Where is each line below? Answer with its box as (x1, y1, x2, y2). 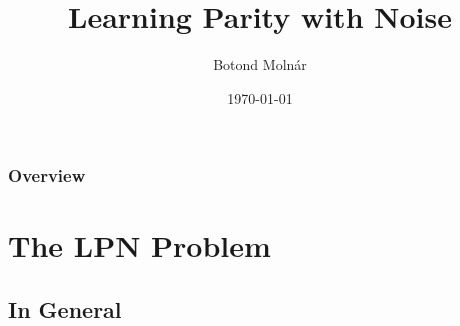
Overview (8, 163, 86, 188)
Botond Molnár (213, 54, 307, 75)
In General (8, 294, 122, 324)
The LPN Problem (8, 225, 271, 266)
